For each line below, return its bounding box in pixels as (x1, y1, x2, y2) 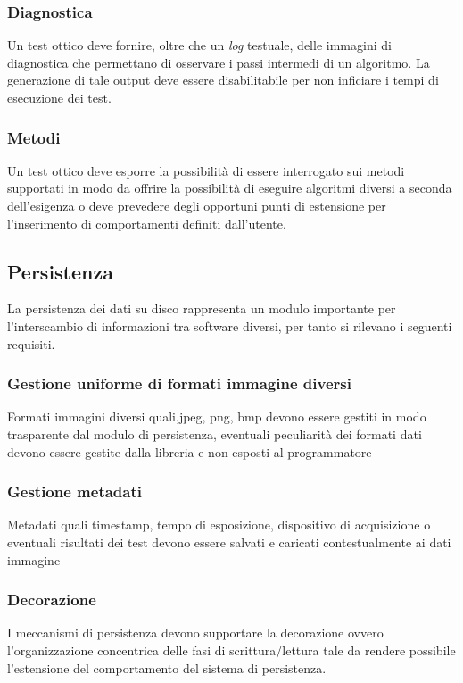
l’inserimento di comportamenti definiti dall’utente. (7, 213, 286, 232)
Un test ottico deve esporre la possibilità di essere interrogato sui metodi (7, 161, 405, 179)
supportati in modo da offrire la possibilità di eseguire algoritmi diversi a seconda (7, 179, 452, 197)
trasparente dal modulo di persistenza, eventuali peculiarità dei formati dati (7, 424, 422, 443)
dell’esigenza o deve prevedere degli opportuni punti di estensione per (7, 196, 386, 214)
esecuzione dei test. (7, 88, 112, 106)
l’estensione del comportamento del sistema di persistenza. (7, 658, 327, 677)
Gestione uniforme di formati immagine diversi (7, 372, 351, 395)
